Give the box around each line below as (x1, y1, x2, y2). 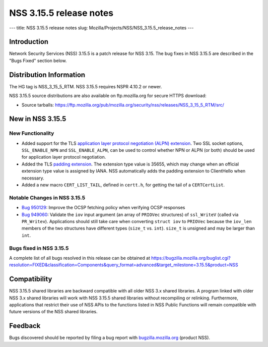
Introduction (9, 38, 49, 46)
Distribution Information (9, 70, 85, 79)
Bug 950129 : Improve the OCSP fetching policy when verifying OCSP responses (21, 205, 186, 211)
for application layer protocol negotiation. (21, 154, 106, 160)
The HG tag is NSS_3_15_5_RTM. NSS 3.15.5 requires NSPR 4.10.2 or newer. (9, 83, 162, 89)
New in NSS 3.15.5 (9, 115, 67, 123)
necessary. (21, 175, 45, 181)
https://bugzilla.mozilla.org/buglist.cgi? (151, 255, 231, 261)
